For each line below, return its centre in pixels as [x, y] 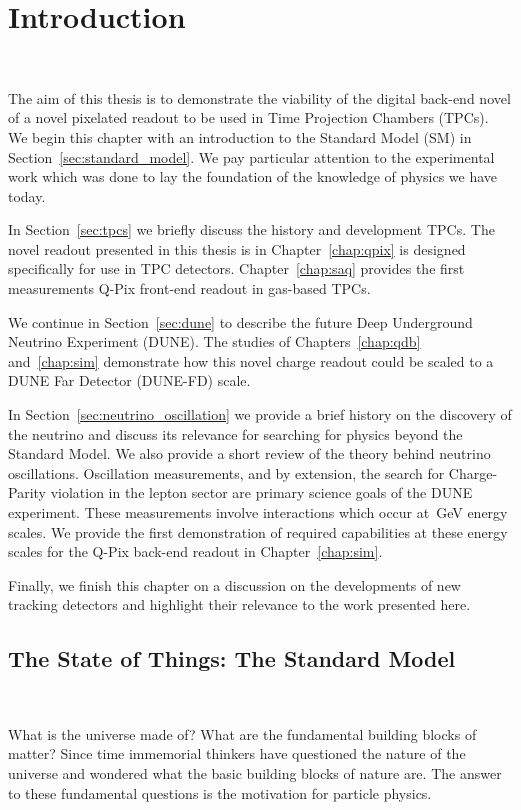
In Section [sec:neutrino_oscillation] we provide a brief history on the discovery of [260, 414]
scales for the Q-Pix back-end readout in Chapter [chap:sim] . [195, 551]
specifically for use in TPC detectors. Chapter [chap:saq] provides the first [236, 268]
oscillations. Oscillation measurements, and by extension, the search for [226, 472]
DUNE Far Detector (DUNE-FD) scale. [129, 380]
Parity [27, 492]
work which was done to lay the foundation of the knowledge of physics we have [253, 176]
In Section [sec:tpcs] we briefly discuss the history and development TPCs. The [251, 229]
